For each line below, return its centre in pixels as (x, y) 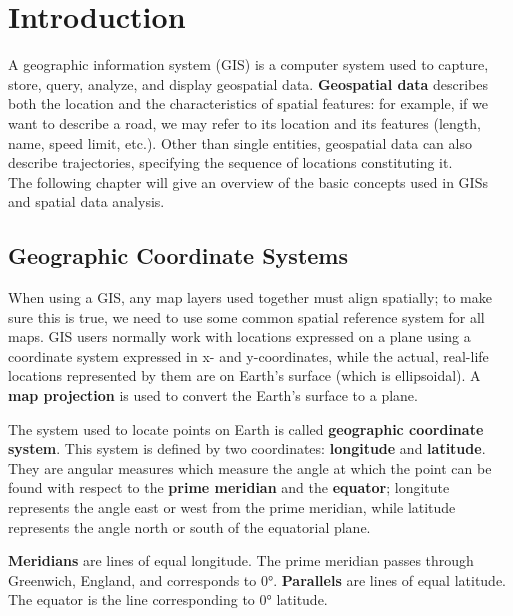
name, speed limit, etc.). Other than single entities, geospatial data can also (240, 142)
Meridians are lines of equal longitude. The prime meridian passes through (241, 560)
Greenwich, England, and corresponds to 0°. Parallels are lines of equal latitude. (257, 579)
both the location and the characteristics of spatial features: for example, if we (248, 103)
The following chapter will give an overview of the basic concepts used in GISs (248, 181)
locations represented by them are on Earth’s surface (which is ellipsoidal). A (244, 375)
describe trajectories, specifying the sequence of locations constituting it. (230, 162)
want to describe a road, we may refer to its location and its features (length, (244, 122)
